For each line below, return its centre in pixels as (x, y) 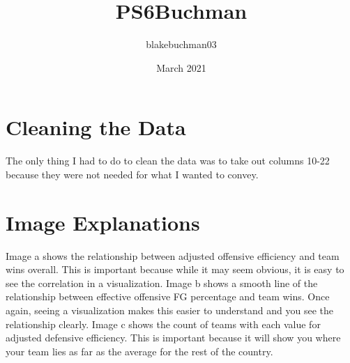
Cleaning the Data (96, 127)
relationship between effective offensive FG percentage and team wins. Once (168, 296)
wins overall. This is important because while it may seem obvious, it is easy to (175, 269)
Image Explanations (103, 222)
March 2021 (181, 67)
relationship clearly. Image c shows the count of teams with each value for (163, 324)
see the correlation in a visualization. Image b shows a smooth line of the (162, 283)
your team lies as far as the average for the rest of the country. (139, 351)
